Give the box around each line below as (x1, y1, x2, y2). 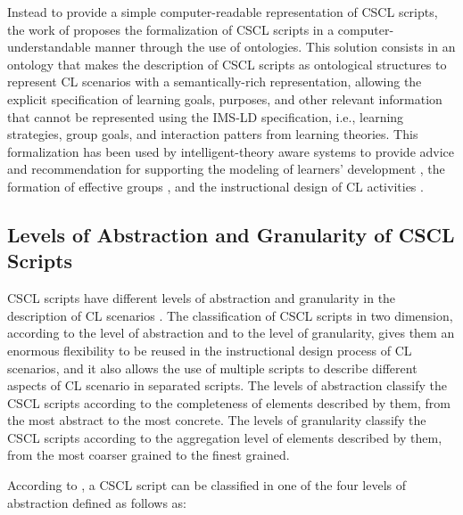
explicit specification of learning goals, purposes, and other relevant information (7, 89, 442, 108)
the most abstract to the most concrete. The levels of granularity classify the (7, 411, 426, 429)
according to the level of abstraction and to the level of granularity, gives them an (7, 323, 455, 342)
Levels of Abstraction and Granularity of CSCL (7, 220, 455, 248)
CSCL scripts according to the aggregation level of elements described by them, (7, 428, 442, 446)
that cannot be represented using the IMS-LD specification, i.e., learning (7, 107, 404, 126)
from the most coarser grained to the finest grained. (7, 446, 290, 464)
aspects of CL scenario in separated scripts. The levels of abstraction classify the (7, 376, 448, 395)
